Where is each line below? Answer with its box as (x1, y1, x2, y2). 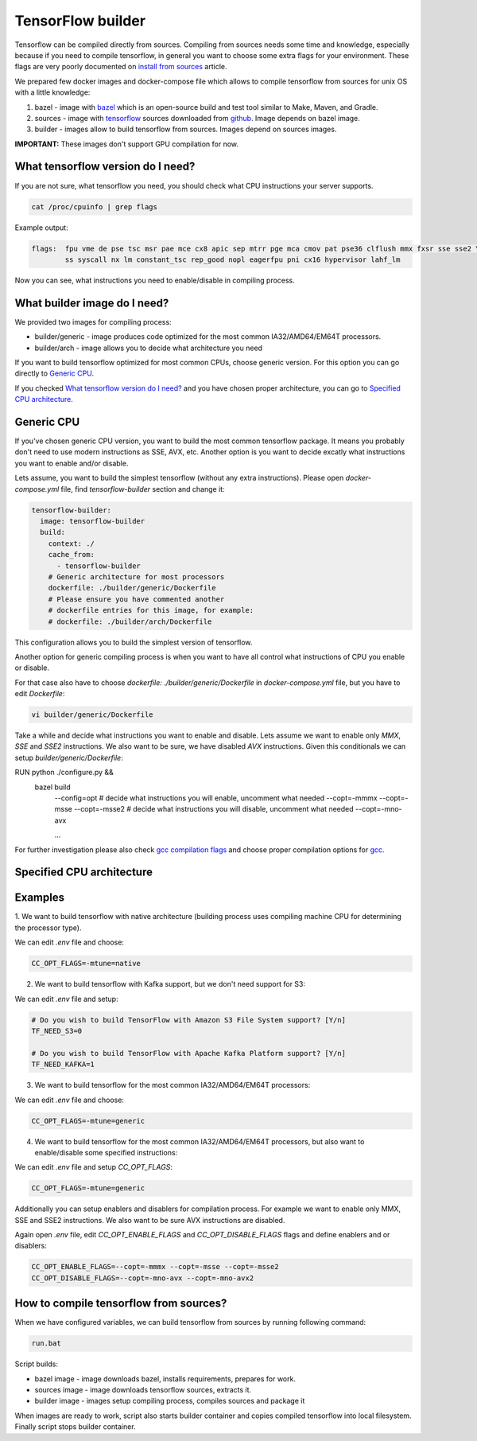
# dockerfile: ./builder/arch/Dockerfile (48, 617, 212, 626)
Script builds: (14, 1359, 59, 1369)
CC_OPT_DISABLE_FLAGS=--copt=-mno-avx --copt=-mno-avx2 (31, 1273, 254, 1283)
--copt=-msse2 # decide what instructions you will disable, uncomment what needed (74, 804, 354, 814)
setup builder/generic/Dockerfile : (14, 753, 123, 762)
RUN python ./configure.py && (14, 768, 114, 777)
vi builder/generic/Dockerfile (31, 711, 154, 719)
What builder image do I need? (14, 296, 169, 310)
